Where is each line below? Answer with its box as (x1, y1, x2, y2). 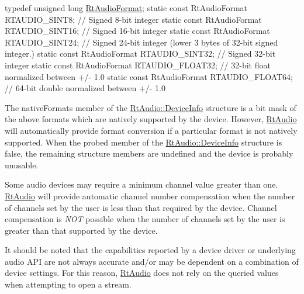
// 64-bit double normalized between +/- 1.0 (5, 82, 165, 94)
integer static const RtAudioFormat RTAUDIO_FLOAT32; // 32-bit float (5, 58, 271, 71)
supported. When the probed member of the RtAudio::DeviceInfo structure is (5, 136, 282, 148)
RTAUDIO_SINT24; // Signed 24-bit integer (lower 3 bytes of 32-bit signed (5, 36, 278, 48)
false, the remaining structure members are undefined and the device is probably (5, 147, 293, 160)
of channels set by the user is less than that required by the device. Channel (5, 201, 277, 213)
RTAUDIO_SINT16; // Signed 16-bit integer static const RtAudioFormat (5, 25, 270, 37)
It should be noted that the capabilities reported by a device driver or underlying (5, 244, 296, 256)
